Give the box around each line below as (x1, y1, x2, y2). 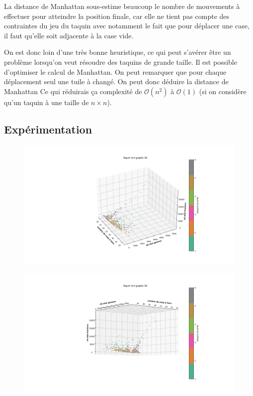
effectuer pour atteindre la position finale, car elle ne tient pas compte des (4, 10, 230, 21)
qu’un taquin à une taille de (4, 97, 89, 107)
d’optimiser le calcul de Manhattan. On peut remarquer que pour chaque (4, 66, 227, 77)
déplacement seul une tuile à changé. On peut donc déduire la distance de (4, 76, 229, 87)
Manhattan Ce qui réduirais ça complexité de (4, 86, 142, 96)
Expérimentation (4, 121, 92, 136)
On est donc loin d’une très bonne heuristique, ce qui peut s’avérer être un (4, 47, 231, 57)
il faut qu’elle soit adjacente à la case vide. (4, 30, 134, 40)
